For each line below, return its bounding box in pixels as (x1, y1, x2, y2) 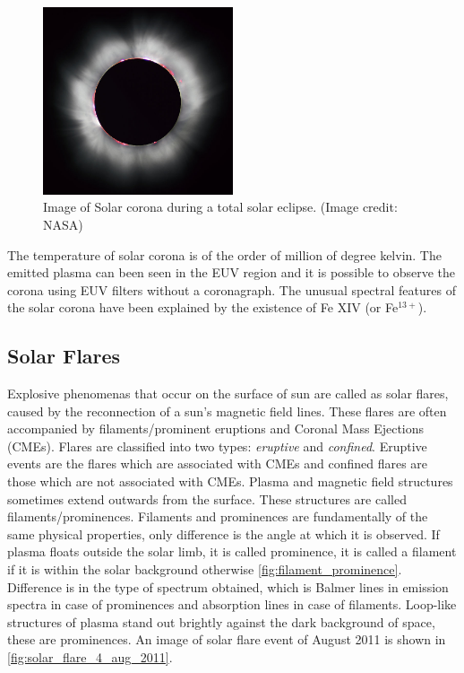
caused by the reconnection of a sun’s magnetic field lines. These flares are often (7, 401, 447, 420)
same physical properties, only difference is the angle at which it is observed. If (7, 524, 440, 543)
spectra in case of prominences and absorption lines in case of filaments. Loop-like (7, 595, 457, 614)
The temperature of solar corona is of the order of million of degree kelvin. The (7, 245, 442, 264)
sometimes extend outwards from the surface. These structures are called (7, 489, 407, 508)
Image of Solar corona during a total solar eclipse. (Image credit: (43, 197, 398, 216)
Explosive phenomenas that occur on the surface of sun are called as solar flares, (7, 384, 449, 403)
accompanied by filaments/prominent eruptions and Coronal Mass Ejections (7, 419, 425, 438)
